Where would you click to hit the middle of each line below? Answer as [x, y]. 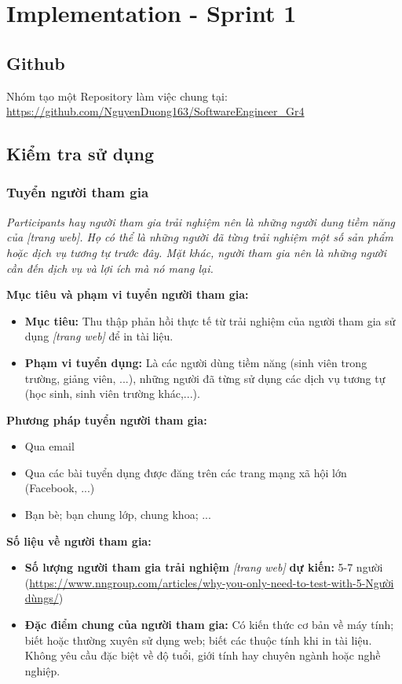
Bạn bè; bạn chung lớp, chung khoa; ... [118, 515]
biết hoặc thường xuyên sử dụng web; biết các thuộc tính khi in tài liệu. [198, 640]
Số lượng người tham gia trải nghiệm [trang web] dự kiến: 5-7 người [204, 567]
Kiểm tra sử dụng [80, 154]
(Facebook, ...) [60, 488]
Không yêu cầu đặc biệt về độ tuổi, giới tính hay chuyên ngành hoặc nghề [203, 655]
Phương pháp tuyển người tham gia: [107, 419]
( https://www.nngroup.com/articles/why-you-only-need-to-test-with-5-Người [209, 582]
